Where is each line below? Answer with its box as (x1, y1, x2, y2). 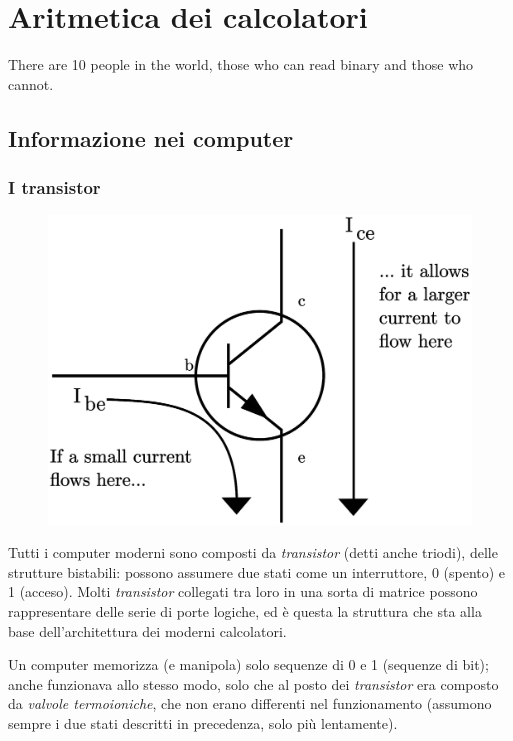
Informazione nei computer (8, 122, 294, 153)
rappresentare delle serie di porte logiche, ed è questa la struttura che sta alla (8, 600, 482, 621)
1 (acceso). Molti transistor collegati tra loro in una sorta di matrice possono (8, 581, 478, 602)
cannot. (8, 73, 54, 94)
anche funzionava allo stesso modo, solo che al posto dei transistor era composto (8, 673, 499, 694)
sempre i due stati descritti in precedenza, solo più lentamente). (8, 712, 398, 733)
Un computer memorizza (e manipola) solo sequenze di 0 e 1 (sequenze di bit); (8, 654, 489, 675)
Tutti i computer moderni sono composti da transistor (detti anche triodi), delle (8, 542, 498, 563)
